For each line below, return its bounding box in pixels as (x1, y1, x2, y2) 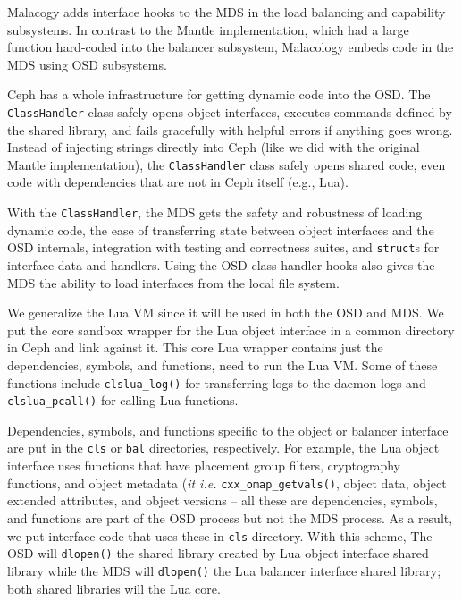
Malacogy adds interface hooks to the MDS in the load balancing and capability (7, 3, 446, 21)
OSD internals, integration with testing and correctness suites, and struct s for (7, 238, 440, 257)
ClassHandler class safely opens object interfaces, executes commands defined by (7, 102, 452, 121)
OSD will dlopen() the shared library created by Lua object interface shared (7, 544, 429, 563)
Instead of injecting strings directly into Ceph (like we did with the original (7, 138, 420, 157)
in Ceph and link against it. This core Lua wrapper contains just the (7, 338, 383, 357)
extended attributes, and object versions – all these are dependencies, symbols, (7, 491, 438, 510)
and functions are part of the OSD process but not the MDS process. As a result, (7, 508, 453, 527)
